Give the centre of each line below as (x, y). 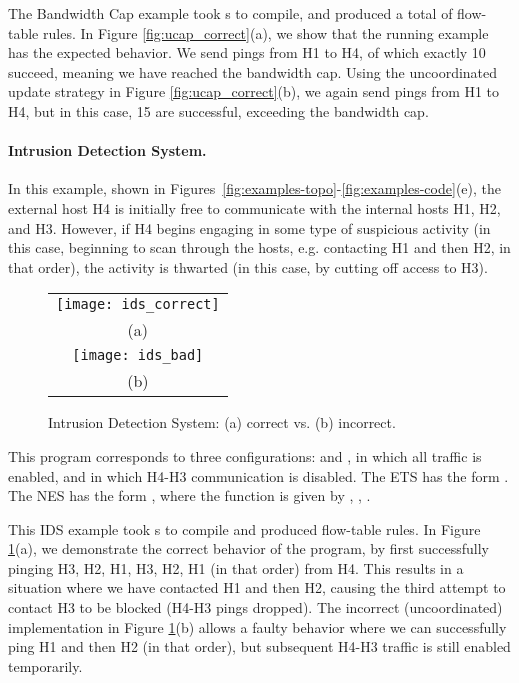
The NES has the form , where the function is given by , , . (189, 495)
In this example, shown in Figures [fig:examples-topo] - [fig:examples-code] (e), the (254, 188)
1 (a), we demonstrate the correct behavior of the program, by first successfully (248, 548)
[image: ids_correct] (138, 304)
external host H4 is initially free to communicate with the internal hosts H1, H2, (254, 207)
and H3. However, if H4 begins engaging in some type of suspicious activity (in (249, 227)
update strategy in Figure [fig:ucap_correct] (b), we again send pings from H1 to (254, 91)
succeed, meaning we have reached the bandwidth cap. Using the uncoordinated (253, 71)
